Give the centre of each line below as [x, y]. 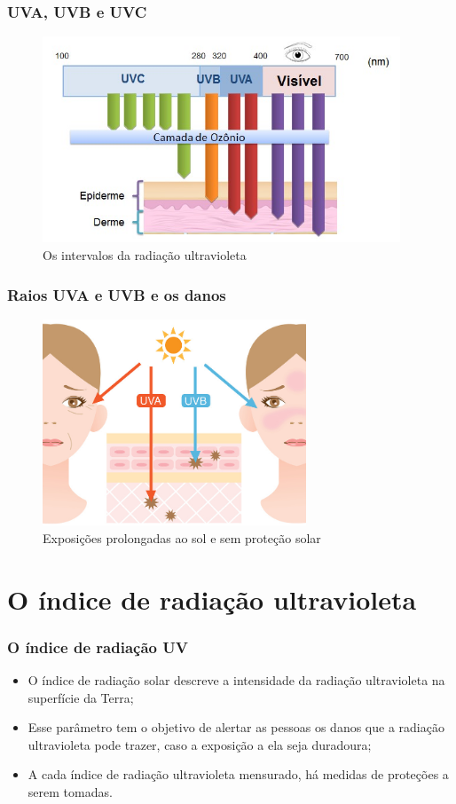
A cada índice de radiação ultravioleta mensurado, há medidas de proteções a [238, 774]
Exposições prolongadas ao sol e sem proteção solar [182, 537]
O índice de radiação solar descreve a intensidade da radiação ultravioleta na [236, 680]
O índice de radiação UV [98, 646]
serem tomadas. [70, 791]
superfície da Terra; [81, 697]
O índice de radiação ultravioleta [212, 599]
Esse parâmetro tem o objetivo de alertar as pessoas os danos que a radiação [236, 727]
